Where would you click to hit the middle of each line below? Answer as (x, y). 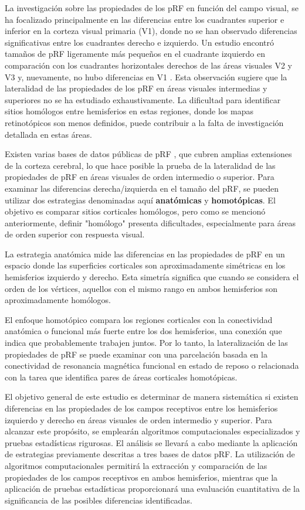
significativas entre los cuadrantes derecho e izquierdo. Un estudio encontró (140, 42)
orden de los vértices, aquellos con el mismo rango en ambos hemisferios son (141, 288)
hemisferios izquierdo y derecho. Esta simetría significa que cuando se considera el (152, 277)
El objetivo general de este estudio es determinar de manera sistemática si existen (152, 397)
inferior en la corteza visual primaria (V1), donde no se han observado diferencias (151, 31)
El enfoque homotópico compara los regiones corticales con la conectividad (139, 319)
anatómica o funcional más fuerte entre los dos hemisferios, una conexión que (143, 331)
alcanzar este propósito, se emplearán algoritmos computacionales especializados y (152, 431)
